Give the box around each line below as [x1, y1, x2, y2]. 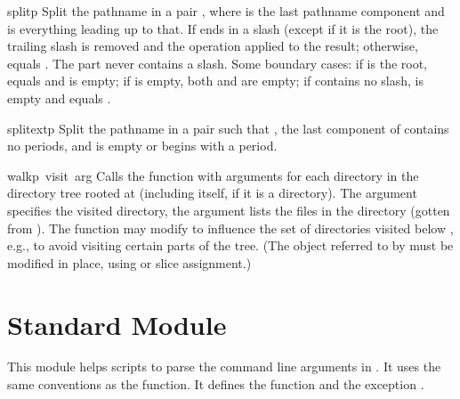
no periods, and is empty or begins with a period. [7, 136, 278, 155]
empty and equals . [7, 88, 111, 107]
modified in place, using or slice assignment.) [7, 253, 252, 272]
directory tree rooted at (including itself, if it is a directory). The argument [7, 183, 417, 202]
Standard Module [7, 305, 227, 342]
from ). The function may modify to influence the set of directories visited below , [7, 218, 454, 237]
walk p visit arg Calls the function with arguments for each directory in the [7, 166, 419, 184]
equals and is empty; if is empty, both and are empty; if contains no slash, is [7, 71, 424, 90]
